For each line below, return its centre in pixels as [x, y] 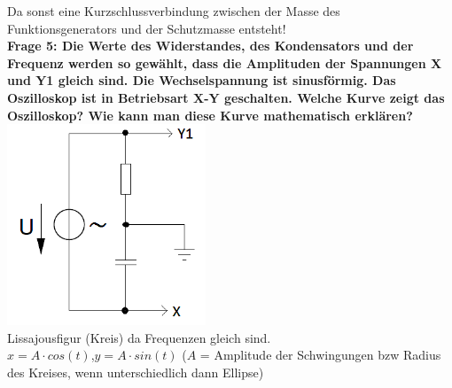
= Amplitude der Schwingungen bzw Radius [320, 355]
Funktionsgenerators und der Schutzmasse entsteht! [147, 28]
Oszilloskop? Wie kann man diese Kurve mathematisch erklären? [210, 115]
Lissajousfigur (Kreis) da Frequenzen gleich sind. [139, 337]
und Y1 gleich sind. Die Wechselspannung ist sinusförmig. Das [202, 80]
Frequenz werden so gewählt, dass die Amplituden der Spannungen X [225, 62]
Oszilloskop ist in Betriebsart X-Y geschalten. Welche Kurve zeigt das [226, 97]
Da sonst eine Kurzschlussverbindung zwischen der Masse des [174, 11]
